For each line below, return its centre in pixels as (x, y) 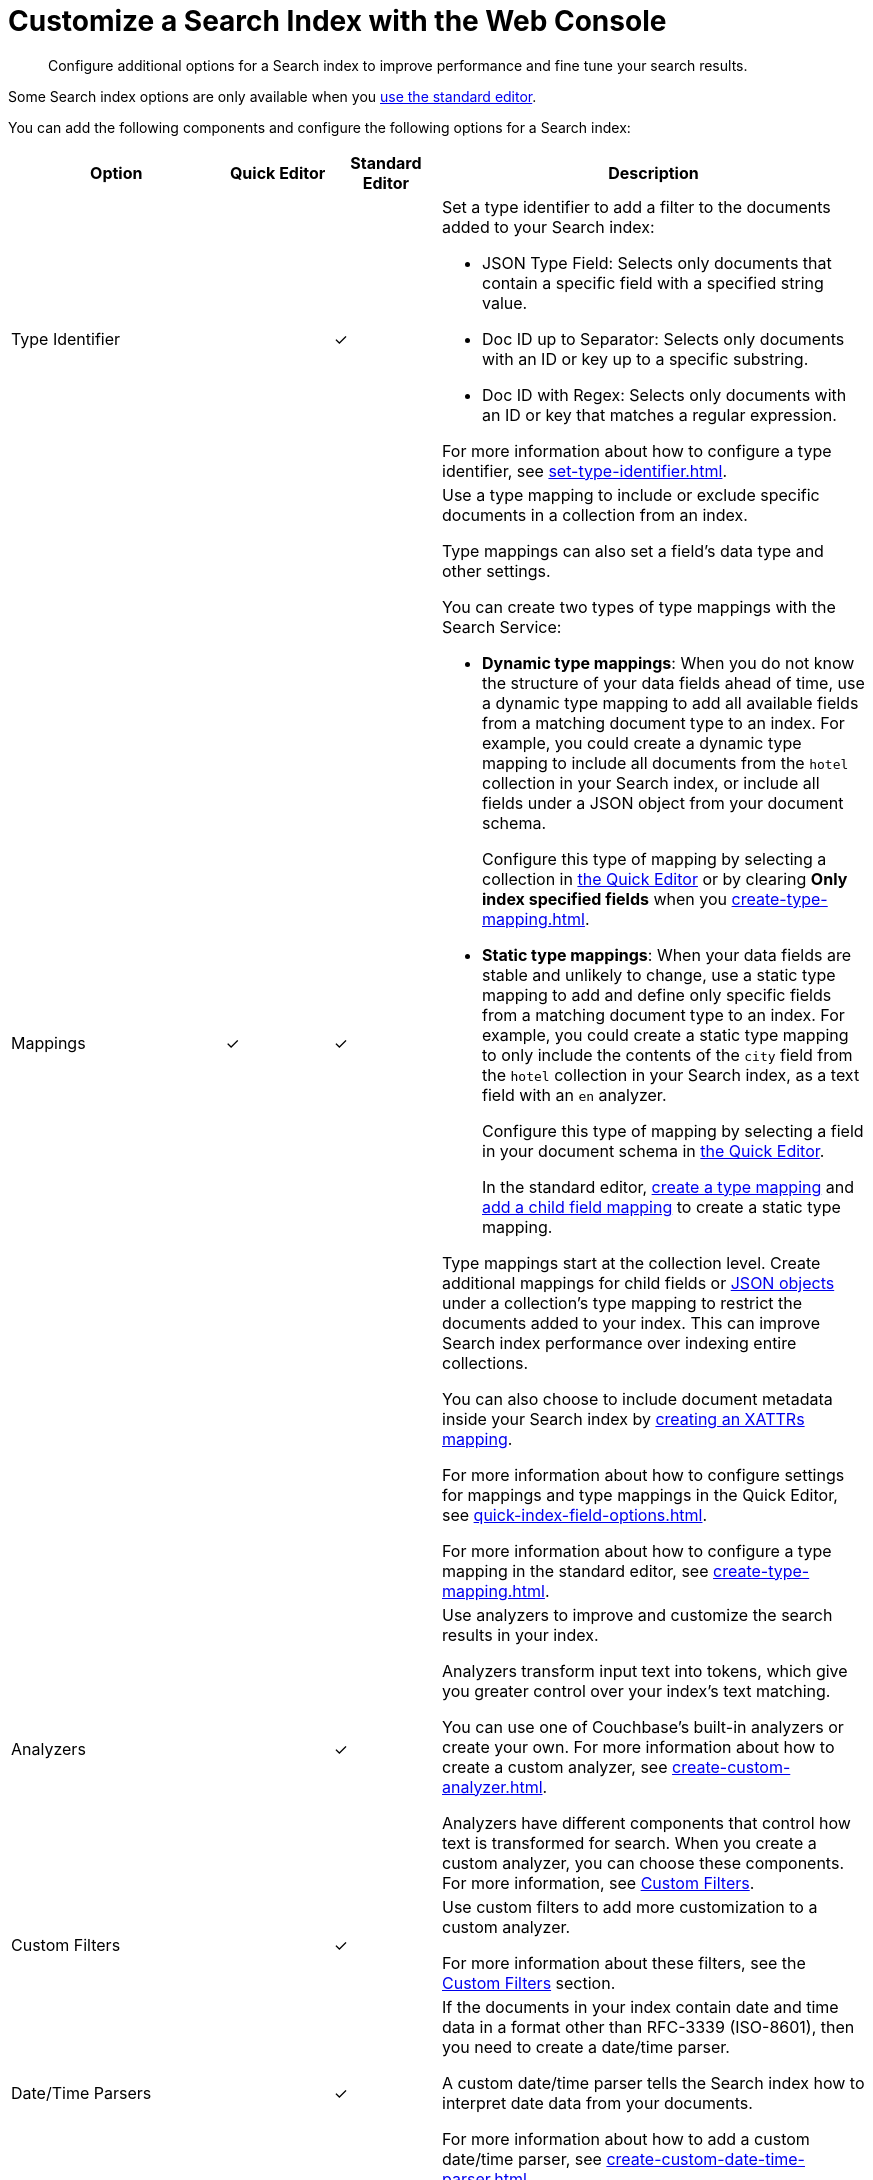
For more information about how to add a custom (626, 2138)
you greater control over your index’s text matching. (636, 1690)
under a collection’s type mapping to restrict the (622, 1302)
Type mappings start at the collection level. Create (631, 1262)
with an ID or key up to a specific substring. (645, 358)
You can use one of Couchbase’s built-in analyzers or (643, 1726)
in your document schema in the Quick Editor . (653, 1150)
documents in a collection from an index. (595, 514)
